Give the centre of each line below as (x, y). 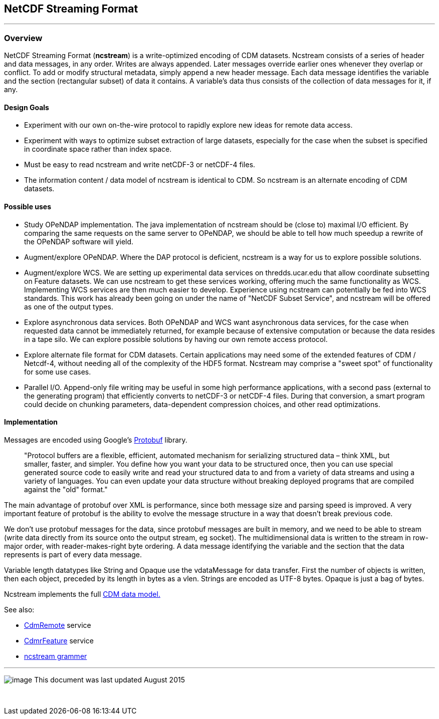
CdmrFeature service (59, 640)
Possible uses (28, 207)
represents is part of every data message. (73, 554)
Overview (23, 38)
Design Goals (27, 107)
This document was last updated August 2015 (109, 679)
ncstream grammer (56, 656)
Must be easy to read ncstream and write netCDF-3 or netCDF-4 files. (140, 165)
